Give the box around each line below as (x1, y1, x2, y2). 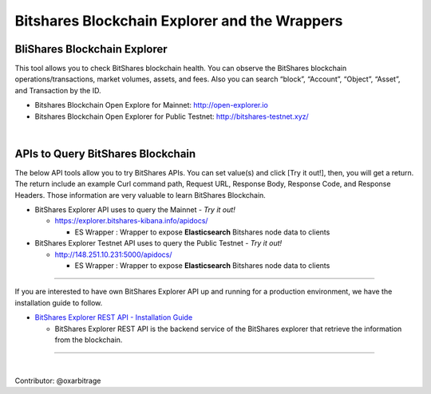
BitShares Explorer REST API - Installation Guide (34, 313, 193, 322)
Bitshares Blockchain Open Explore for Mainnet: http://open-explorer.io (34, 100, 269, 110)
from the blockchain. (54, 335, 123, 345)
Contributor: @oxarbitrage (14, 376, 101, 385)
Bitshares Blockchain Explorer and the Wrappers (14, 12, 343, 30)
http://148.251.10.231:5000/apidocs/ (54, 250, 172, 259)
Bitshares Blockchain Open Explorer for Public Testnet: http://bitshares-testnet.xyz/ (34, 112, 309, 121)
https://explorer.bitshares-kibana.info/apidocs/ (54, 216, 208, 226)
